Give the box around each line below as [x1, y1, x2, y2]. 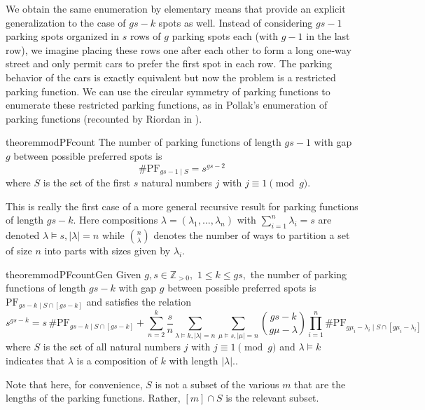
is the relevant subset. [225, 390, 319, 405]
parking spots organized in [6, 29, 120, 43]
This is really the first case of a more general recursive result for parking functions [6, 198, 358, 213]
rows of [130, 29, 161, 43]
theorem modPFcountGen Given [6, 266, 141, 281]
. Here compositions [73, 212, 158, 227]
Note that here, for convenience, [6, 376, 143, 391]
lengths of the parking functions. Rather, [6, 390, 181, 405]
